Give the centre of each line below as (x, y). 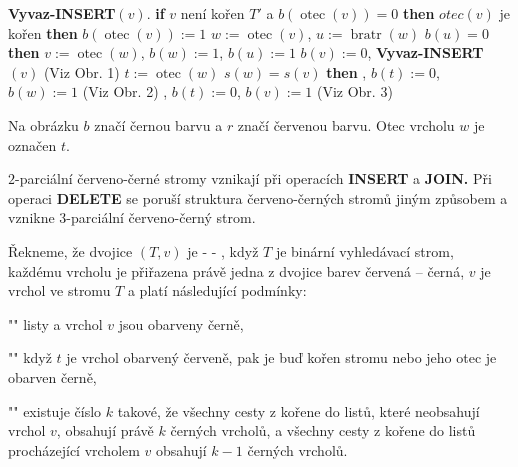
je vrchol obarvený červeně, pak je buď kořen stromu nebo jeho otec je (281, 357)
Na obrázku (43, 124)
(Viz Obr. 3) (354, 91)
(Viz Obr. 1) (81, 71)
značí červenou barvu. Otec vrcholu (346, 124)
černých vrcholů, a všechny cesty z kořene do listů (323, 430)
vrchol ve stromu (59, 290)
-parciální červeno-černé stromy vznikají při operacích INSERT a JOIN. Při (253, 178)
